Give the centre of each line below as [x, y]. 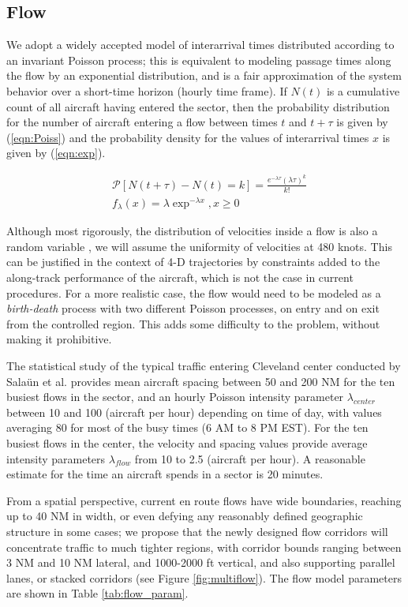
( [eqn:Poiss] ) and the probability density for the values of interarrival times [188, 137]
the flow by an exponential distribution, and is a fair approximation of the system [204, 75]
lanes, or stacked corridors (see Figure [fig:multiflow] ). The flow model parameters [204, 577]
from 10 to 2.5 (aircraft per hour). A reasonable [250, 458]
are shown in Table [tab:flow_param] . [97, 593]
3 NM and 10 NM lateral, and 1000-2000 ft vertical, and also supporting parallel [201, 562]
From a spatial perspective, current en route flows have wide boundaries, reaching [204, 500]
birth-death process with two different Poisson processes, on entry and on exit [193, 308]
